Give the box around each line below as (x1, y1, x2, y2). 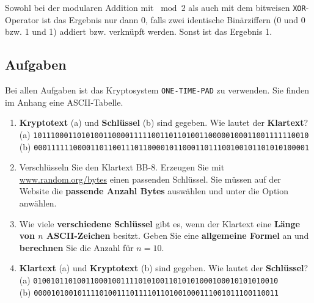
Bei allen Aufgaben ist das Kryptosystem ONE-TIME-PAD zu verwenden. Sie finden (5, 84, 309, 97)
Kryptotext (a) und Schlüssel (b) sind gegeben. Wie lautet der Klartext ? (19, 116, 309, 129)
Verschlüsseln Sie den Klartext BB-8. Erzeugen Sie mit (19, 161, 225, 173)
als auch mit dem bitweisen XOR (188, 1, 306, 13)
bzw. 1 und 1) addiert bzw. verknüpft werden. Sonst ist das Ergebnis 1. (5, 25, 272, 38)
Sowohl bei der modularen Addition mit (5, 1, 154, 13)
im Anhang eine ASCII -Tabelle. (5, 95, 123, 108)
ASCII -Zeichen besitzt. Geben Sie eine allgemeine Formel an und (46, 229, 309, 242)
